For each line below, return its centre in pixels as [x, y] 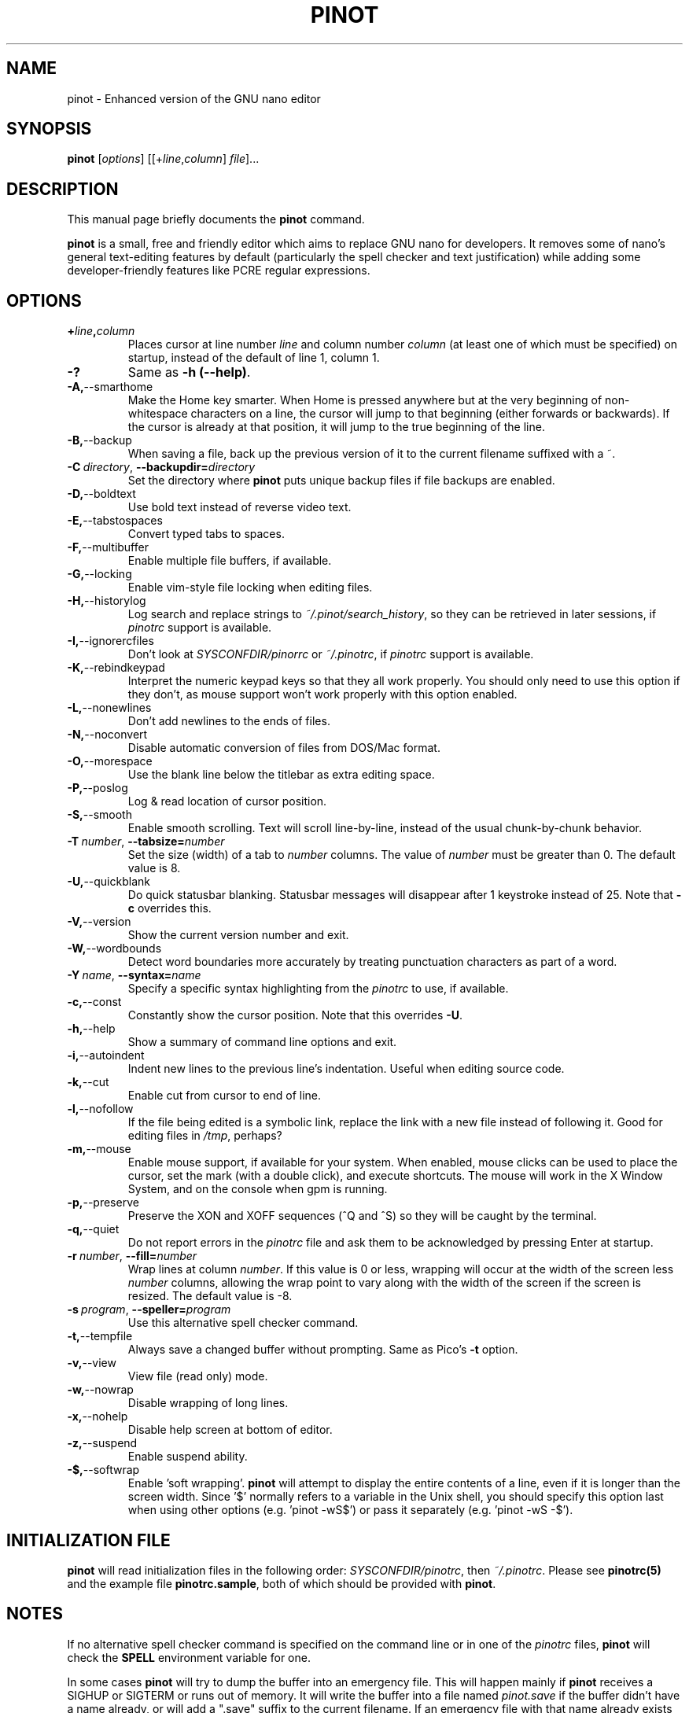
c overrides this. [169, 908]
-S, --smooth [99, 815]
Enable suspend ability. [188, 1457]
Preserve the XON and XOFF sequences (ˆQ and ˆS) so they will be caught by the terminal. [362, 1216]
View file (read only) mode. [198, 1376]
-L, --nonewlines [109, 708]
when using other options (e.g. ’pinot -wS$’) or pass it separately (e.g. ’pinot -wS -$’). [350, 1510]
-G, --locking [99, 574]
